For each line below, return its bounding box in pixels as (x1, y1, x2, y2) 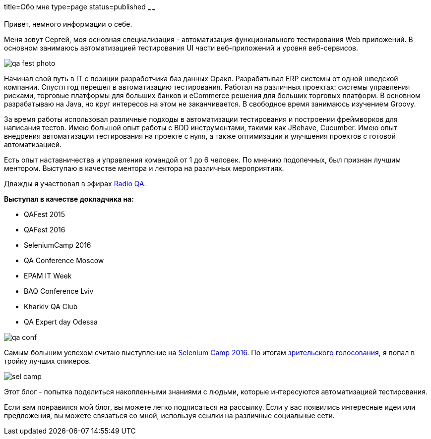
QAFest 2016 (24, 225, 65, 234)
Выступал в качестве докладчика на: (4, 194, 134, 203)
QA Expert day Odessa (24, 317, 98, 326)
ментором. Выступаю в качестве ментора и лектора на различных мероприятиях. (4, 164, 284, 172)
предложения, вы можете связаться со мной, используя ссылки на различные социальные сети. (4, 411, 335, 420)
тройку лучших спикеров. (4, 356, 91, 365)
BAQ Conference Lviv (24, 286, 94, 295)
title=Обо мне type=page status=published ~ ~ (4, 2, 156, 13)
